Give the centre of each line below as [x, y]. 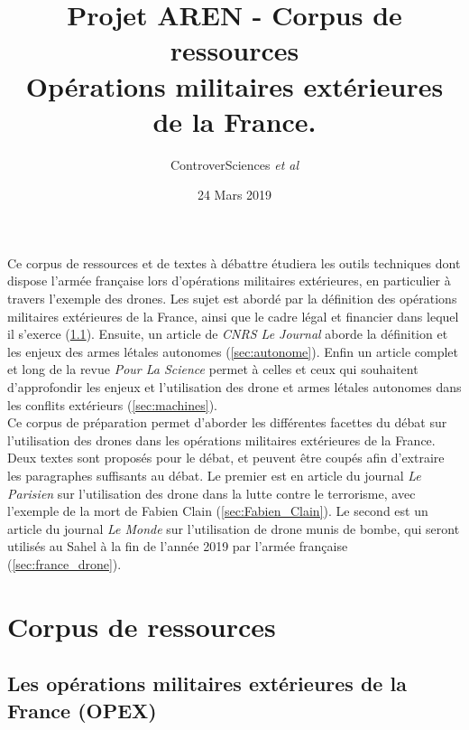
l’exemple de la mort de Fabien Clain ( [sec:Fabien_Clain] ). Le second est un [218, 511]
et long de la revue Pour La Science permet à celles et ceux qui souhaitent [213, 369]
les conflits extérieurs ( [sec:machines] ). [113, 404]
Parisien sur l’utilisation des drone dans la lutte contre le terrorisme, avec [212, 493]
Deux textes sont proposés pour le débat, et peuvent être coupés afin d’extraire [226, 458]
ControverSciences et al [234, 164]
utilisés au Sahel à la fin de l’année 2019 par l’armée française [178, 546]
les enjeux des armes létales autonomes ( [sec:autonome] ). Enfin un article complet [233, 351]
